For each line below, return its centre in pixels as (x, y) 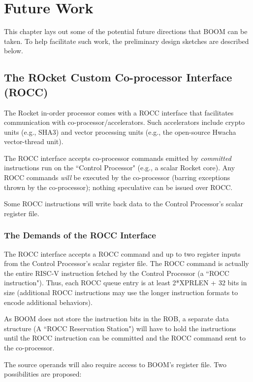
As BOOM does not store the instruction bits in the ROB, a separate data (116, 319)
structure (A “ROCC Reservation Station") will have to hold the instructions (120, 328)
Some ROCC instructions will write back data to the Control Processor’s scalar (124, 204)
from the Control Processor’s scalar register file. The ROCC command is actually (126, 263)
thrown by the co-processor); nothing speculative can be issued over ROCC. (118, 187)
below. (14, 51)
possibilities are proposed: (43, 374)
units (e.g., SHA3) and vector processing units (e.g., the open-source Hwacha (120, 132)
